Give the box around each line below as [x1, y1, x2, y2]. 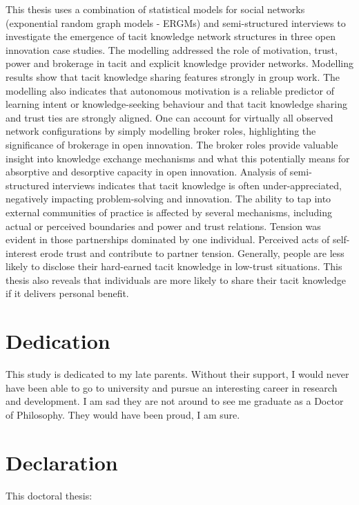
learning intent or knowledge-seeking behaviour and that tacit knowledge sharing [6, 97, 348, 111]
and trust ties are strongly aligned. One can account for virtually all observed [6, 110, 333, 124]
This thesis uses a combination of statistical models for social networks [6, 2, 305, 16]
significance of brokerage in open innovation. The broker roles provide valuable [6, 137, 338, 151]
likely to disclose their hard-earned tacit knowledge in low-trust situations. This [6, 259, 342, 274]
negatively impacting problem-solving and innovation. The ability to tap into [6, 191, 331, 206]
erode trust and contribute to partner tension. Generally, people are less [40, 245, 345, 260]
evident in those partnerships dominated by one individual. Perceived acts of [6, 232, 330, 247]
